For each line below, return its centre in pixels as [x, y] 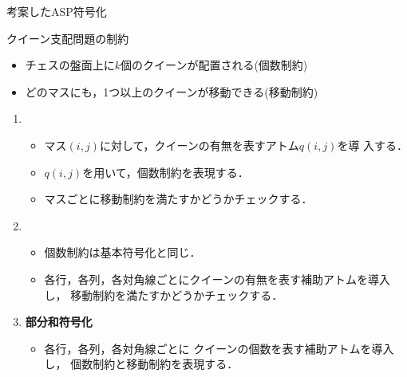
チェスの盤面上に [70, 65]
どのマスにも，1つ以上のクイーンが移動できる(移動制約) [172, 91]
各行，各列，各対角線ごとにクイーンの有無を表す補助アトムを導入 [217, 279]
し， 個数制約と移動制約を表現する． [141, 364]
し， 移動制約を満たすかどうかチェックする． [164, 295]
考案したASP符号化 [57, 11]
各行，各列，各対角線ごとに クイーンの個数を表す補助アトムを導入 [219, 348]
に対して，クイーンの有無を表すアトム [199, 145]
